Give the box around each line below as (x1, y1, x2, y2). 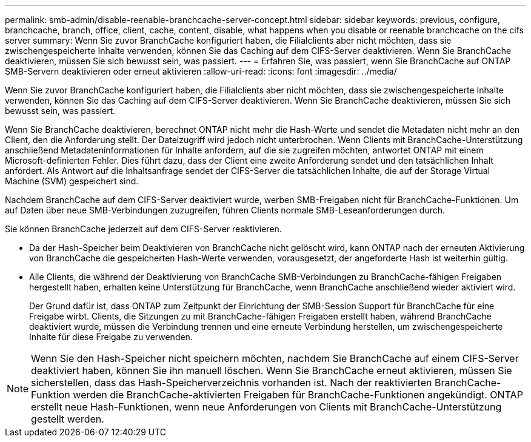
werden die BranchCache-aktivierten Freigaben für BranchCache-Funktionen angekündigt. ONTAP (73, 389, 523, 401)
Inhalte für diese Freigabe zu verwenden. (29, 332, 193, 342)
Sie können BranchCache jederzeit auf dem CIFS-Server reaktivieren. (5, 224, 282, 234)
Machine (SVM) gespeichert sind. (5, 176, 139, 186)
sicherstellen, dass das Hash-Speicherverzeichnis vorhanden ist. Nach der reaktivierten (31, 377, 432, 389)
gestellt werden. (31, 413, 104, 425)
